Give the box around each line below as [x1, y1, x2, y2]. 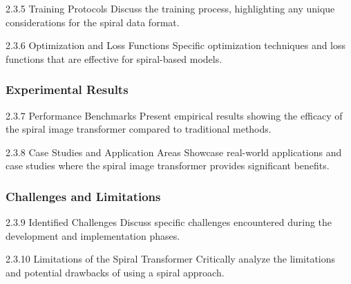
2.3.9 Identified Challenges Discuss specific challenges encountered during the [6, 215, 332, 229]
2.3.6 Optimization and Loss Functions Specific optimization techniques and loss [6, 38, 346, 53]
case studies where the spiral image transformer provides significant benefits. [6, 158, 330, 173]
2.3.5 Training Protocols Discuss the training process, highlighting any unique [6, 1, 335, 15]
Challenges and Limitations [6, 187, 161, 205]
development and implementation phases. [6, 228, 180, 243]
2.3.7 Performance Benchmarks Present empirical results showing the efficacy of [6, 108, 343, 122]
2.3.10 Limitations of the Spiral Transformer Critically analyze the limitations [6, 252, 336, 266]
